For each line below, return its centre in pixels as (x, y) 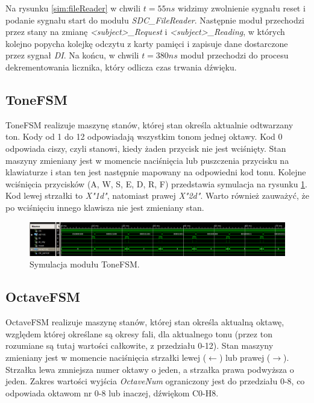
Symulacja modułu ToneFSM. (85, 264)
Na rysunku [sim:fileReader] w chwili (73, 8)
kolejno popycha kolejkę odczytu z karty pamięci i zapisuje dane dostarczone (147, 43)
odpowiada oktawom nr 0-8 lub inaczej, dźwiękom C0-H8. (112, 392)
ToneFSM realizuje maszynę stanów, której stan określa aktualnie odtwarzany (149, 124)
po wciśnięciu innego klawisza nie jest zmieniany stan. (105, 207)
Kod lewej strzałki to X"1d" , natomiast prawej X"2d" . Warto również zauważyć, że (157, 195)
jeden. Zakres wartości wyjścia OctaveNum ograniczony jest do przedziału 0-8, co (155, 381)
